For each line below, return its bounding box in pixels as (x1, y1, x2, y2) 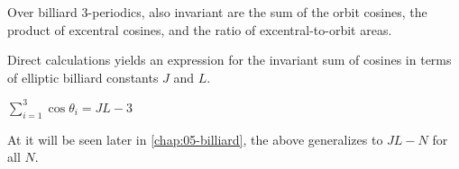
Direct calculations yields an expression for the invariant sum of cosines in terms (7, 50, 452, 69)
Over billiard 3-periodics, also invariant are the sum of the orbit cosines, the (7, 3, 427, 21)
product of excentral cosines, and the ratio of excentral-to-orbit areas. (7, 20, 392, 39)
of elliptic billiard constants (7, 67, 159, 86)
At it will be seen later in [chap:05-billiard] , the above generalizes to (7, 129, 383, 148)
